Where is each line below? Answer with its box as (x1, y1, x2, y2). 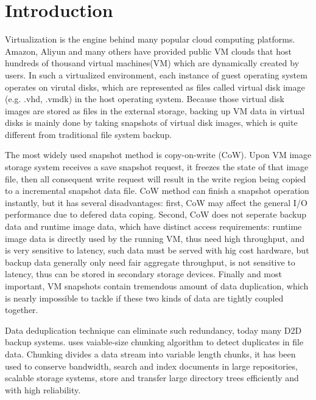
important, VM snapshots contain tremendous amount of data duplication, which (5, 280, 309, 292)
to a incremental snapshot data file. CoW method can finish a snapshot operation (5, 184, 309, 197)
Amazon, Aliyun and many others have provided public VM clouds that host (5, 44, 292, 57)
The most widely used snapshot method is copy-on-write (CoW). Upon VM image (5, 148, 312, 161)
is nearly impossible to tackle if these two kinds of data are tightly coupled (5, 291, 284, 304)
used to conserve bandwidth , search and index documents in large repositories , (5, 359, 298, 372)
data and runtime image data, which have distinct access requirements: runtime (5, 220, 302, 233)
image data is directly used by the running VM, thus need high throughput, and (5, 232, 304, 244)
